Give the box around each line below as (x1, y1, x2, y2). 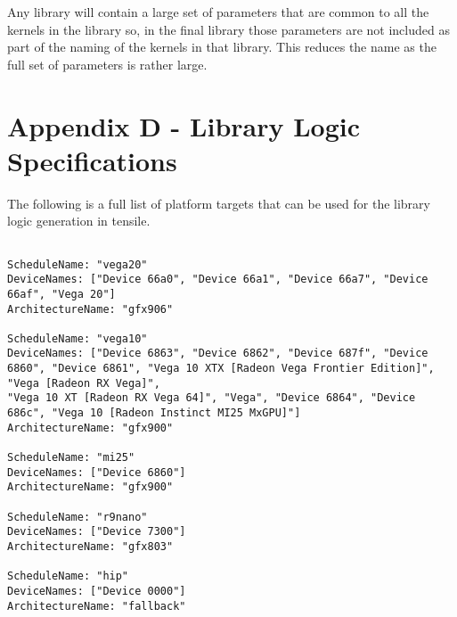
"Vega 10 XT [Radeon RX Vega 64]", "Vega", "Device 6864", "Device (7, 391, 416, 405)
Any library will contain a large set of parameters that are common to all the (7, 3, 429, 21)
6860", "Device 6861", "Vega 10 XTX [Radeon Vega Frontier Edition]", (7, 362, 435, 375)
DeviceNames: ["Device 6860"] (7, 465, 186, 479)
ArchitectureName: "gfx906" (7, 302, 174, 316)
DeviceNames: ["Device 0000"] (7, 584, 186, 597)
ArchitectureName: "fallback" (7, 599, 186, 613)
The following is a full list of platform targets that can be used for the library (7, 193, 430, 212)
